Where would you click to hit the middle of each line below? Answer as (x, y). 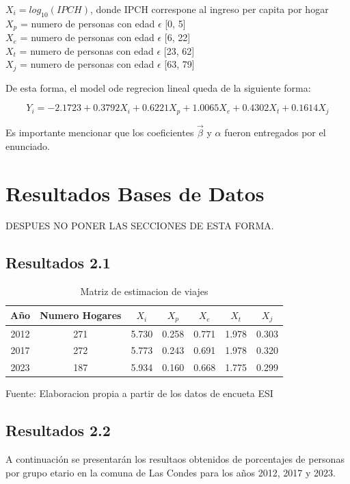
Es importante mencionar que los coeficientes (100, 132)
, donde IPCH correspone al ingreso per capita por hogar (209, 9)
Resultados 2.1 (58, 263)
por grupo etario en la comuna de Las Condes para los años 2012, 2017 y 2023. (171, 472)
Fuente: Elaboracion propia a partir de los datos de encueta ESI (139, 393)
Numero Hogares (81, 315)
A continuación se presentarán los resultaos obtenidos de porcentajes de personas (175, 459)
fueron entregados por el (275, 132)
